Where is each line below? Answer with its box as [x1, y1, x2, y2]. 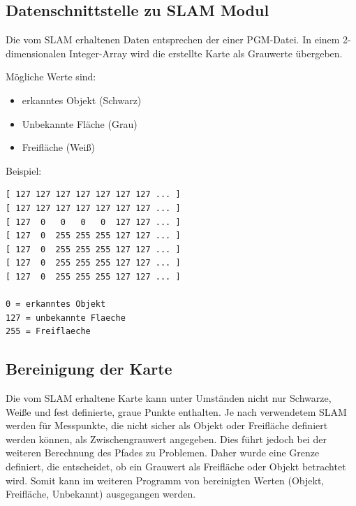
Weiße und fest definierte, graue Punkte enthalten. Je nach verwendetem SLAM [6, 404, 347, 419]
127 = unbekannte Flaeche [6, 312, 126, 323]
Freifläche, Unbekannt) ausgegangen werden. [6, 486, 196, 501]
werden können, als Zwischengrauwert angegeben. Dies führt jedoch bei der [6, 431, 327, 446]
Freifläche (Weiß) [22, 140, 95, 154]
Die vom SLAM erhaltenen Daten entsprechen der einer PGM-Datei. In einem [6, 32, 340, 47]
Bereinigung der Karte [6, 358, 172, 379]
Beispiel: [6, 163, 42, 178]
